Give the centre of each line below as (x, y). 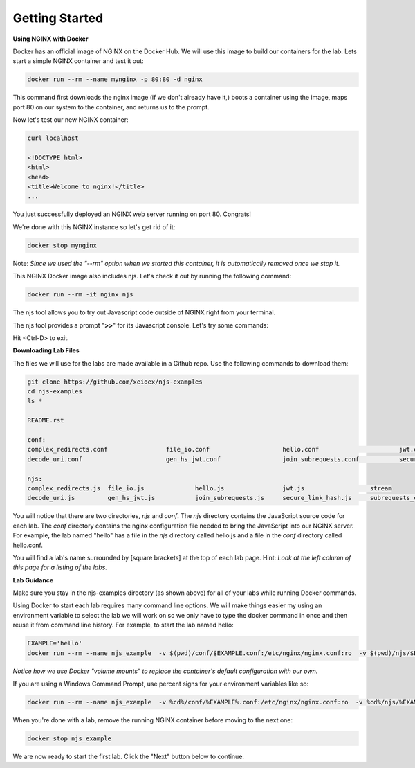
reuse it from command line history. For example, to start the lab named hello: (123, 625)
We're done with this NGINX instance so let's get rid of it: (94, 227)
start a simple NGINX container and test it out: (79, 61)
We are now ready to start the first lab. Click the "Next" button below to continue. (129, 756)
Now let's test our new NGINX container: (71, 120)
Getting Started (58, 18)
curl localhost (53, 138)
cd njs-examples (55, 392)
